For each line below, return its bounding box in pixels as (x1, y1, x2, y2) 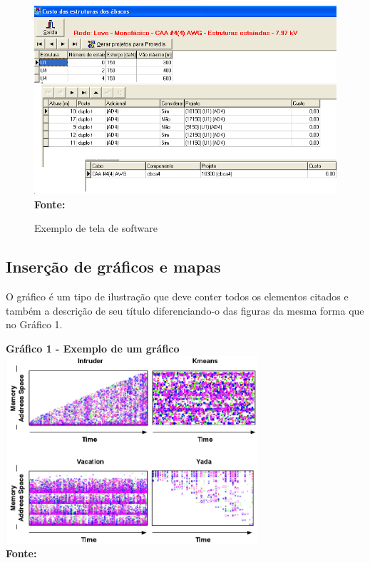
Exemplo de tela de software (34, 220, 158, 235)
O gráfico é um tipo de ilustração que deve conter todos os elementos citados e (6, 289, 349, 304)
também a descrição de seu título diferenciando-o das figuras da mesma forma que (6, 303, 364, 318)
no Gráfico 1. (6, 317, 63, 332)
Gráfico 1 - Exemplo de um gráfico (6, 340, 180, 355)
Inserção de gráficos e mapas (6, 255, 221, 278)
